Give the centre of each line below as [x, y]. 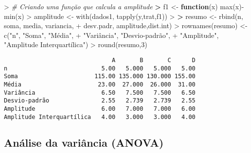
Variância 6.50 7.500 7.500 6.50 [100, 93]
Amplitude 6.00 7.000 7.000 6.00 [100, 109]
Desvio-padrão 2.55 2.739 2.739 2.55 [100, 101]
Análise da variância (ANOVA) [84, 142]
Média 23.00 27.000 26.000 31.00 [100, 84]
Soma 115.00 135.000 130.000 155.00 [100, 76]
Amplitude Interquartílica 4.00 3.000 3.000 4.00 [100, 117]
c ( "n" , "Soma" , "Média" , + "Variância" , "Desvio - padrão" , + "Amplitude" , [111, 35]
